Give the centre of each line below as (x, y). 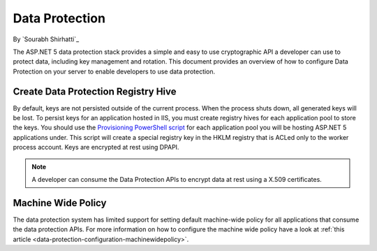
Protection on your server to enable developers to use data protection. (114, 71)
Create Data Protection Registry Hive (95, 91)
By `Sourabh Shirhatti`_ (46, 39)
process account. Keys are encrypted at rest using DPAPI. (96, 148)
